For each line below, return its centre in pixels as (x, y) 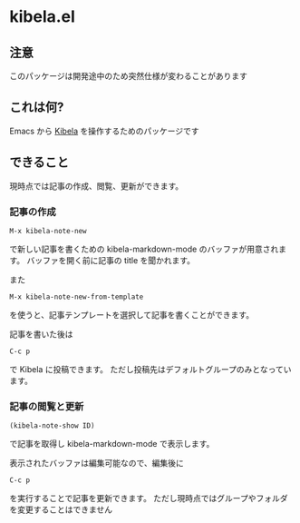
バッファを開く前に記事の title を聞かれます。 (111, 260)
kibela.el (42, 17)
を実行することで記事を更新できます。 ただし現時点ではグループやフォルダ (149, 498)
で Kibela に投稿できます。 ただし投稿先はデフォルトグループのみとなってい (150, 369)
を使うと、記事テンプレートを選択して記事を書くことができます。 (132, 314)
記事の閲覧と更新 (47, 406)
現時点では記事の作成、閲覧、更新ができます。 (97, 186)
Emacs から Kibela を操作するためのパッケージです (104, 131)
